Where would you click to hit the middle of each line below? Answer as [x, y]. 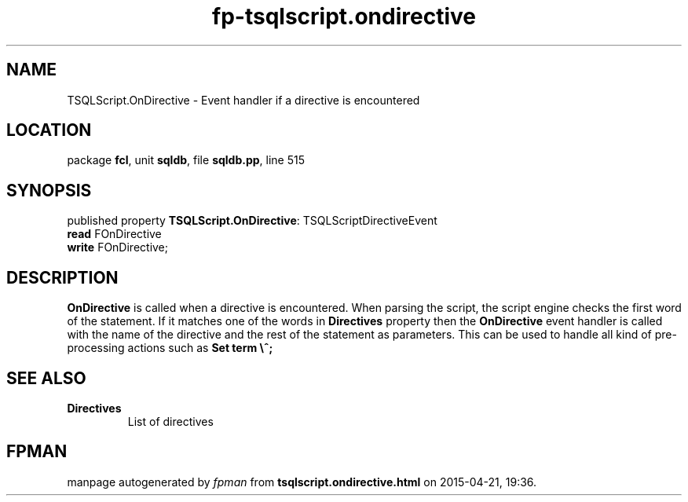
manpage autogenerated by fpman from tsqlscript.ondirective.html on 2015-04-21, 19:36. [302, 482]
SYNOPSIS [49, 190]
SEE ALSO [46, 378]
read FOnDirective [114, 234]
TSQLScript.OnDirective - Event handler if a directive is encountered [243, 100]
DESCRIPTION [62, 277]
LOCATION [49, 130]
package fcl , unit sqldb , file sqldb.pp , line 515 [186, 160]
